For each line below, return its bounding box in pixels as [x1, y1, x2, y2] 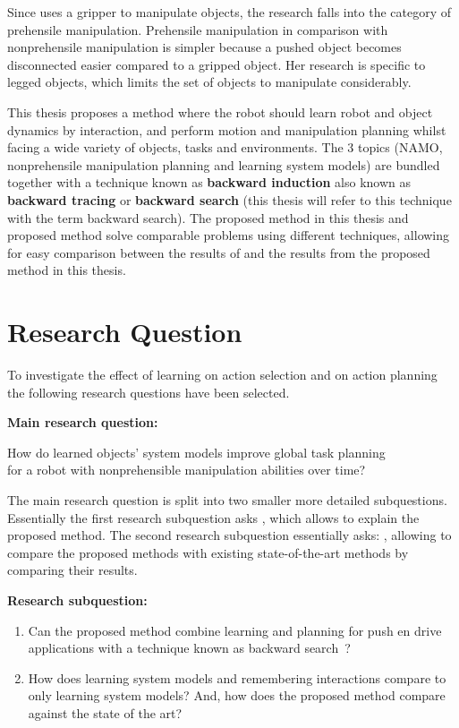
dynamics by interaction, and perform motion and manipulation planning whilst [7, 120, 446, 139]
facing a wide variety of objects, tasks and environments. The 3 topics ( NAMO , [7, 138, 443, 157]
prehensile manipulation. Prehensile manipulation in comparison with [7, 20, 388, 39]
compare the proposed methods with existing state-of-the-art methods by [7, 543, 409, 561]
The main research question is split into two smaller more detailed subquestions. [7, 491, 447, 509]
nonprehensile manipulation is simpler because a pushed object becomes [7, 38, 402, 56]
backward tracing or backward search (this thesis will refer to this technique [7, 190, 452, 209]
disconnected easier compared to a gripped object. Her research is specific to [7, 55, 426, 73]
